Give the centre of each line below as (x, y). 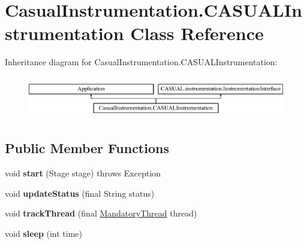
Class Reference (197, 33)
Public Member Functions (87, 148)
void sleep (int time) (44, 233)
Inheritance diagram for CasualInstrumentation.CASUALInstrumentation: (141, 62)
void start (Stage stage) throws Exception (83, 173)
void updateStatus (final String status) (80, 193)
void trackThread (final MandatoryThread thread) (101, 213)
